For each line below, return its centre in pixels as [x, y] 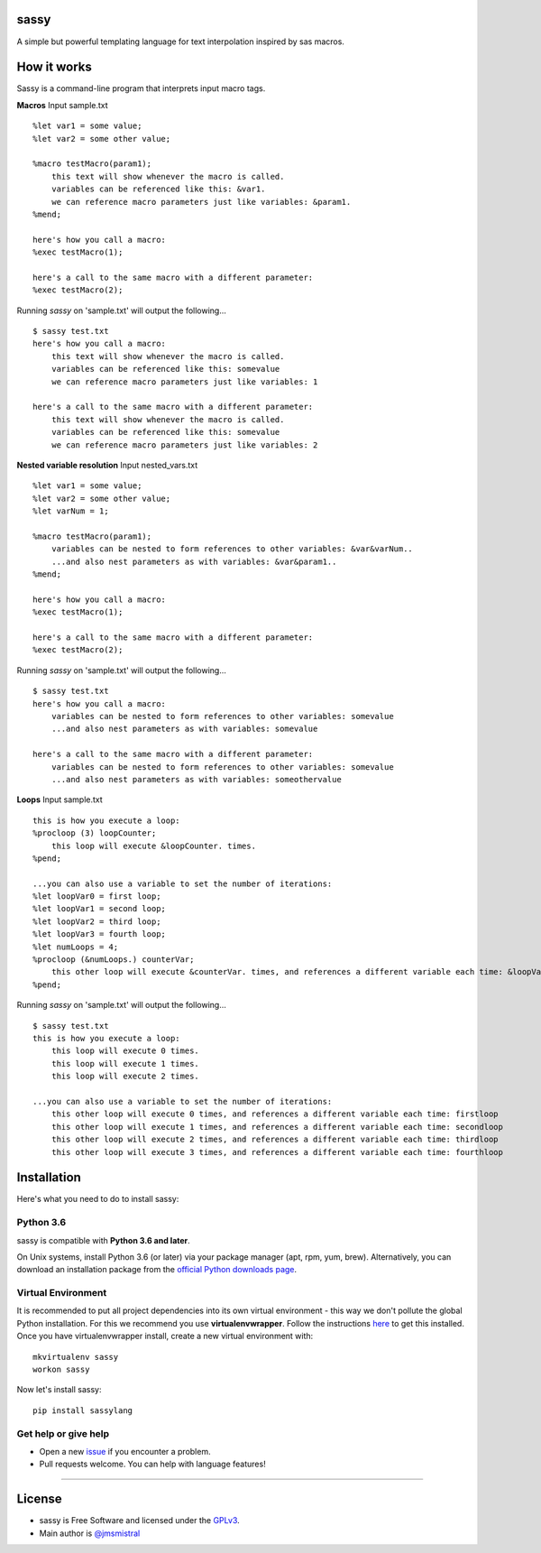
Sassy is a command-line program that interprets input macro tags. [141, 88]
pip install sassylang [83, 1410]
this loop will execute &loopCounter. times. [154, 846]
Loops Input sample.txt [60, 800]
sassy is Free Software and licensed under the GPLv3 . [140, 1521]
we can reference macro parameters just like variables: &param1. [201, 202]
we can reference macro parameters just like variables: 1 [184, 382]
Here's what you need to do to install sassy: [98, 1199]
